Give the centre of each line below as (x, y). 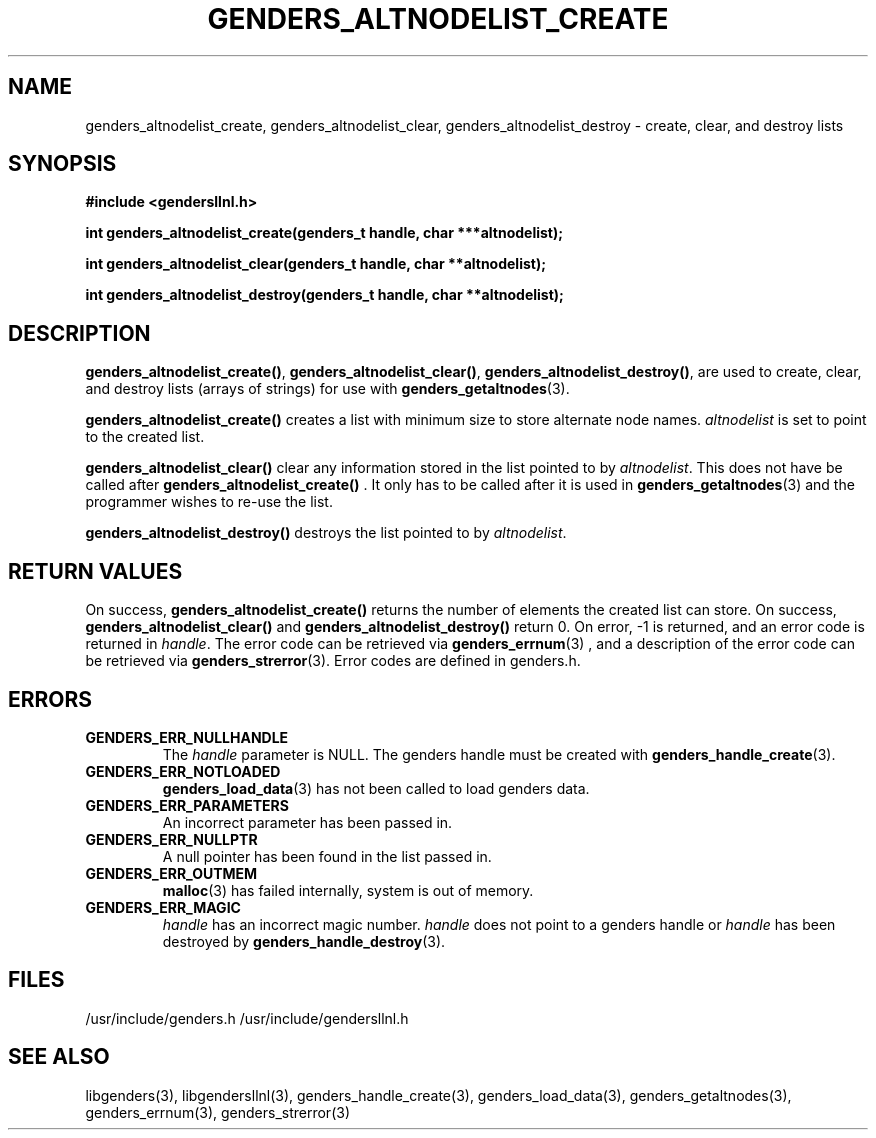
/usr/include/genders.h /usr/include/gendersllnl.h (247, 1018)
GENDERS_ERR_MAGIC (163, 907)
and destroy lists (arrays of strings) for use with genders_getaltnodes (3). (327, 389)
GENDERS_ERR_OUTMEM (171, 873)
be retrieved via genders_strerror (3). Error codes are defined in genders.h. (333, 661)
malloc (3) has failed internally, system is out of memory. (348, 890)
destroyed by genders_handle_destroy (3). (304, 941)
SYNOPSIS (62, 164)
